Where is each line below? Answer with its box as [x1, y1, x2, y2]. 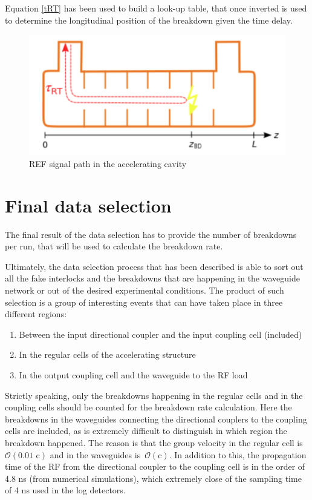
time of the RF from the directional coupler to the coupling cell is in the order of [5, 460, 305, 473]
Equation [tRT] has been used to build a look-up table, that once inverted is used [5, 2, 307, 14]
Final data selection [5, 192, 172, 217]
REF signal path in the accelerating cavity [29, 157, 187, 169]
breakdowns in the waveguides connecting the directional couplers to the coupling [5, 412, 307, 425]
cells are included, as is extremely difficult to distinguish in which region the [5, 424, 287, 437]
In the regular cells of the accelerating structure [19, 348, 196, 361]
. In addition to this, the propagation [169, 448, 307, 461]
